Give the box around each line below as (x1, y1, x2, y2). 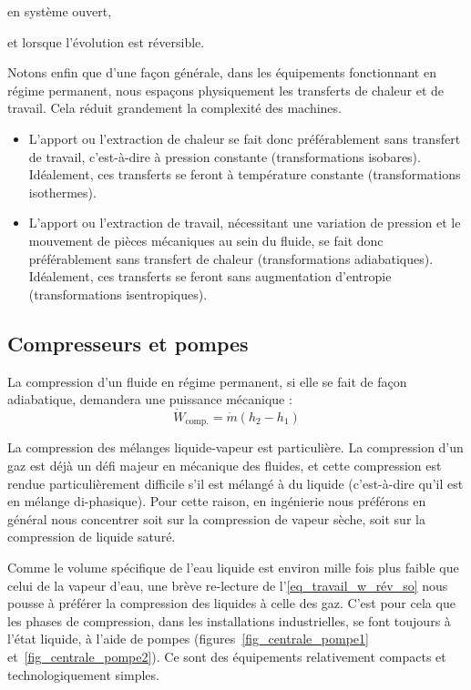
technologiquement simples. (7, 665, 159, 684)
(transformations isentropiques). (28, 284, 208, 303)
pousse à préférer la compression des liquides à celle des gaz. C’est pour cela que (7, 594, 456, 613)
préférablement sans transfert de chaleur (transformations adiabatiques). (28, 249, 434, 268)
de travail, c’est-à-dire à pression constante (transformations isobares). (28, 147, 421, 166)
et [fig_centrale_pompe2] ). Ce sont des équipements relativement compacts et (7, 646, 446, 665)
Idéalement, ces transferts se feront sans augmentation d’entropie (28, 267, 392, 286)
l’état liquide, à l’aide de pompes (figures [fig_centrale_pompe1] (7, 629, 369, 648)
